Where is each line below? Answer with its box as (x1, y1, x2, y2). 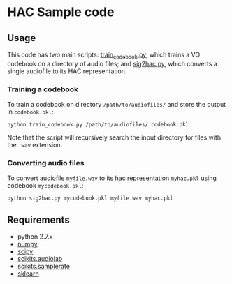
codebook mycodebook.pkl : (7, 181, 84, 190)
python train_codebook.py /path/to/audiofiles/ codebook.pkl (7, 121, 189, 128)
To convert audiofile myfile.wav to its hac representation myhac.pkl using (7, 174, 217, 182)
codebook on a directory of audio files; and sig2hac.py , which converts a (7, 59, 218, 68)
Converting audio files (7, 158, 85, 168)
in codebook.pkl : (7, 107, 54, 116)
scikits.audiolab (17, 255, 63, 263)
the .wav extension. (7, 141, 63, 149)
